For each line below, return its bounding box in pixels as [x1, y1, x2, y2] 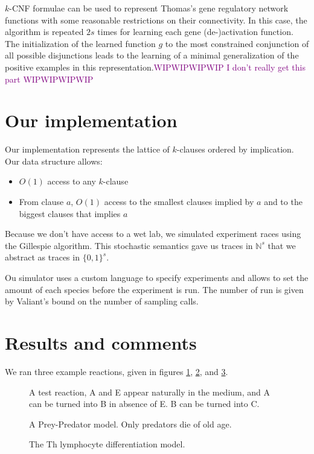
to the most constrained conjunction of [165, 37, 309, 49]
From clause [19, 195, 64, 208]
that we [268, 239, 296, 251]
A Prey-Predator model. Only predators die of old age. [29, 417, 232, 430]
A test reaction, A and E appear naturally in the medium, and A [29, 385, 271, 398]
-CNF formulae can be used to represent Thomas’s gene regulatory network [9, 2, 289, 14]
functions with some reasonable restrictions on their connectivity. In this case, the [5, 13, 307, 26]
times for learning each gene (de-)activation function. [97, 25, 293, 38]
